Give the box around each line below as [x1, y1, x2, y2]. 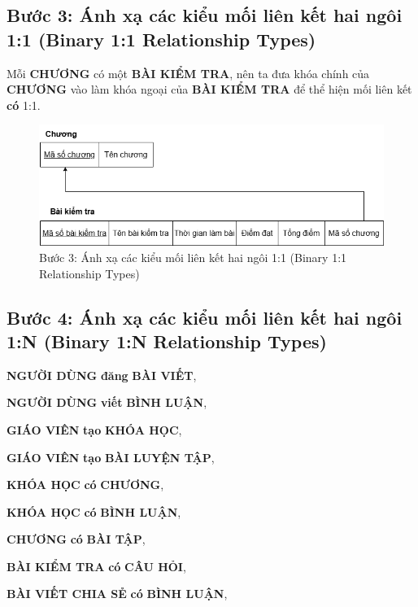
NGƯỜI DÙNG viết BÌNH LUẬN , [7, 394, 207, 411]
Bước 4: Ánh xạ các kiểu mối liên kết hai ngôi [7, 304, 403, 330]
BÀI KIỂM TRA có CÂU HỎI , [7, 557, 186, 574]
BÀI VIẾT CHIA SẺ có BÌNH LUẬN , [7, 585, 228, 602]
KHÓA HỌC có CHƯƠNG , [7, 476, 164, 493]
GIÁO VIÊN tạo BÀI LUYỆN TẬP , [7, 448, 215, 465]
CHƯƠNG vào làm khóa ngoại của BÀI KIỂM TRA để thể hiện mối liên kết [7, 81, 412, 98]
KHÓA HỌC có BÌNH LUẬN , [7, 503, 181, 520]
